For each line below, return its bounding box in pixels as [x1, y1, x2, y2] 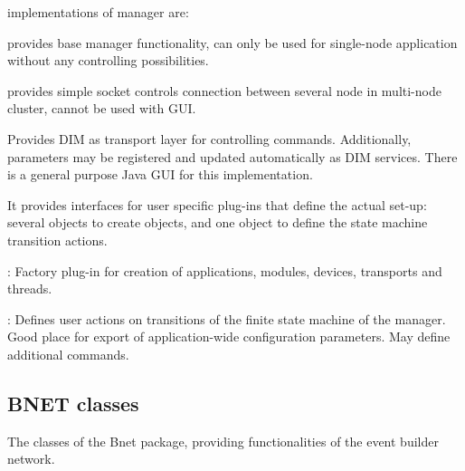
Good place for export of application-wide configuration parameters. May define [7, 327, 451, 346]
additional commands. [7, 344, 129, 363]
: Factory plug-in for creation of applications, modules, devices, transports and [7, 261, 442, 280]
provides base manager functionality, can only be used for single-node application [7, 33, 458, 52]
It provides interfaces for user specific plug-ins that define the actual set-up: [7, 195, 427, 214]
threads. [7, 279, 52, 298]
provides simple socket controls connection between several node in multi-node [7, 81, 441, 100]
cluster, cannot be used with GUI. [7, 99, 196, 118]
